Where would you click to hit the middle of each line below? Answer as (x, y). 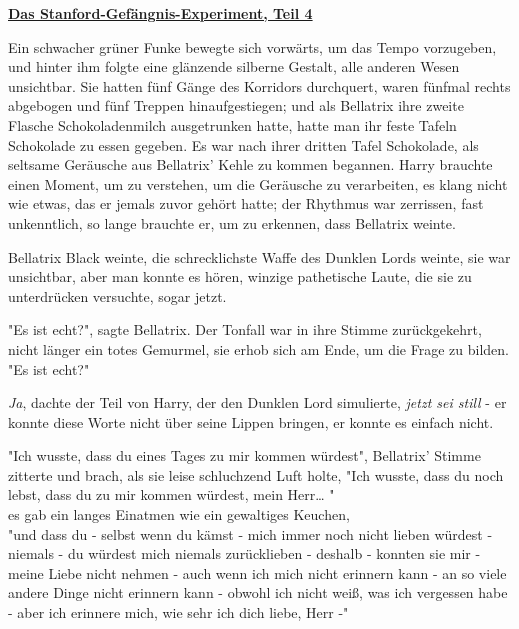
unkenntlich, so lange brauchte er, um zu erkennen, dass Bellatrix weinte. (232, 222)
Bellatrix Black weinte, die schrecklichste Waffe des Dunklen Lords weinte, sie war (259, 256)
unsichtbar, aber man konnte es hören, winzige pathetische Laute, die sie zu (240, 276)
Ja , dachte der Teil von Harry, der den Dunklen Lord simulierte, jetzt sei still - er (257, 402)
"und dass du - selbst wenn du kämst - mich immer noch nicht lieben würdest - (250, 533)
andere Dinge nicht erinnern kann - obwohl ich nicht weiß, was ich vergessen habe (258, 592)
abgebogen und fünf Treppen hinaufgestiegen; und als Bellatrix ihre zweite (236, 105)
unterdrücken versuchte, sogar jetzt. (117, 295)
